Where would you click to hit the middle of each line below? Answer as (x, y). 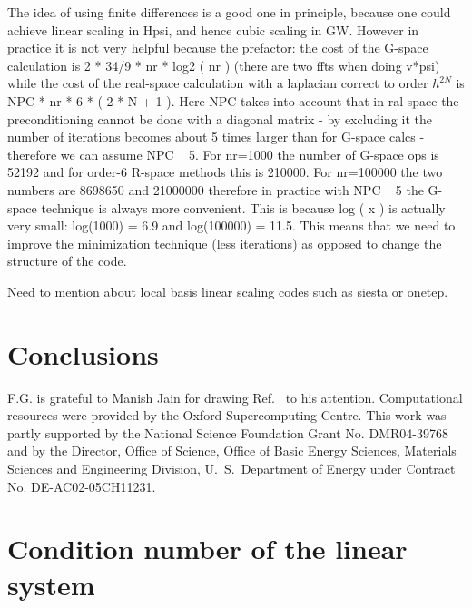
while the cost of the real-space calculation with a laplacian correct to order (218, 83)
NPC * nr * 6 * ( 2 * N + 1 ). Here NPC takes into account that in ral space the (233, 100)
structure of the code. (67, 261)
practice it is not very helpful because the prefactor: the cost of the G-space (218, 48)
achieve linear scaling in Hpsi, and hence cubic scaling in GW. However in (213, 29)
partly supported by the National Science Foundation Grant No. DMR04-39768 (228, 432)
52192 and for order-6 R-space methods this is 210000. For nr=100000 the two (225, 172)
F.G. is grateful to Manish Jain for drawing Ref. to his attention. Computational (235, 397)
